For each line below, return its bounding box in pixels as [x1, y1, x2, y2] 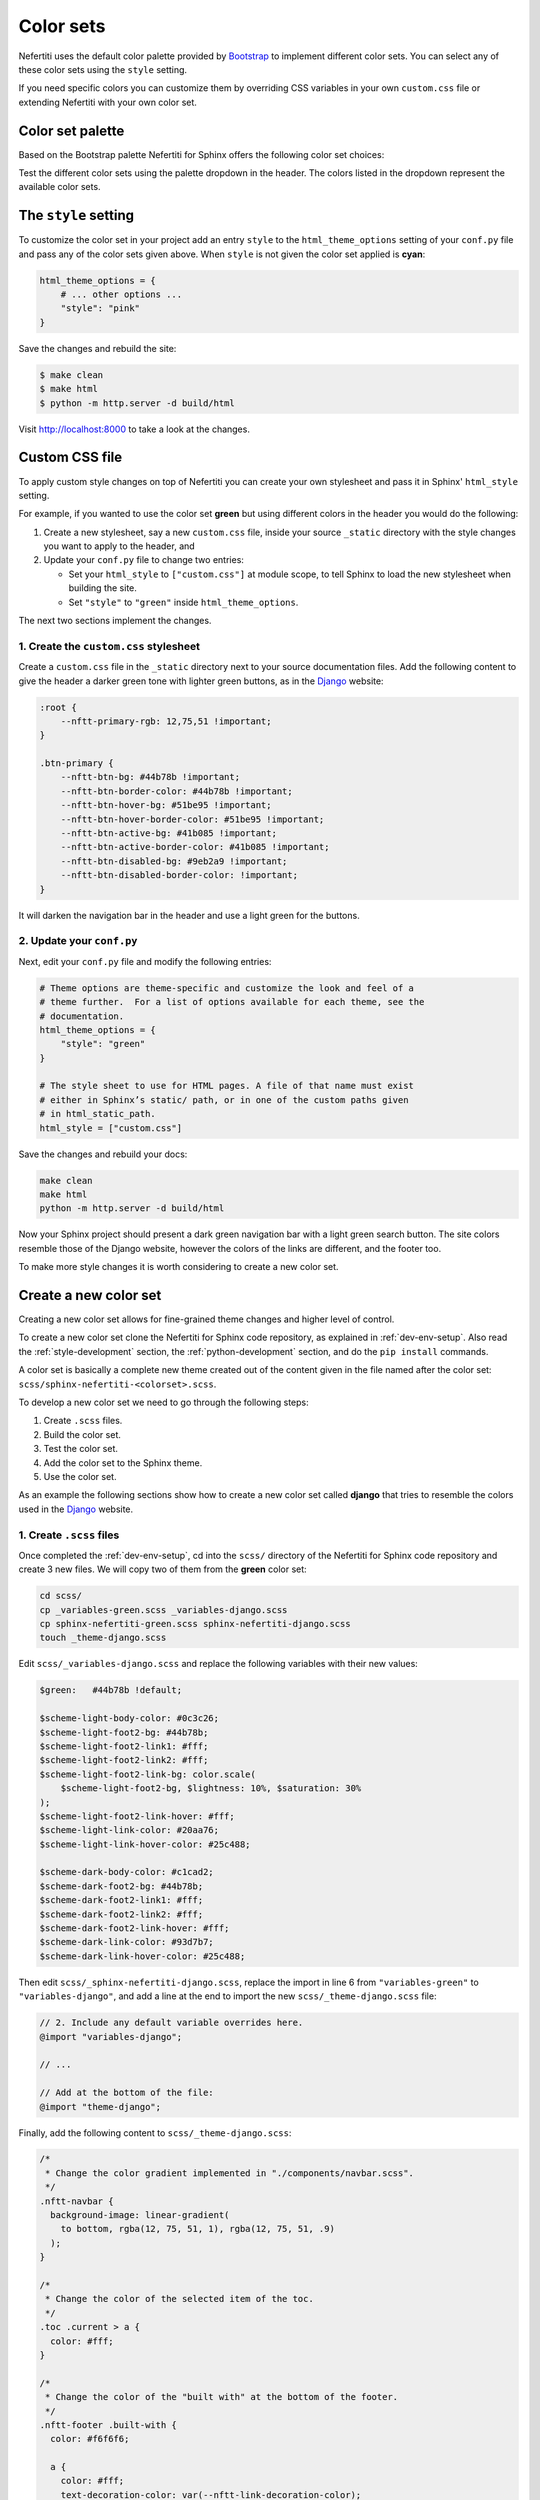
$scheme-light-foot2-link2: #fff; [39, 1755, 209, 1766]
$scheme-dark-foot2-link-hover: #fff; [39, 1923, 230, 1934]
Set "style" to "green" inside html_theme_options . [68, 596, 299, 608]
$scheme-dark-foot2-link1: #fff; [39, 1895, 204, 1906]
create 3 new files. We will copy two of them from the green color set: [18, 1563, 307, 1575]
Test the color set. [43, 1443, 119, 1455]
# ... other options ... [60, 289, 183, 300]
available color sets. [18, 181, 101, 193]
